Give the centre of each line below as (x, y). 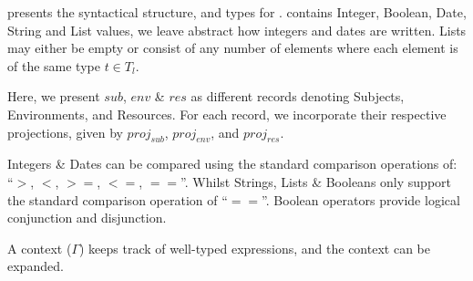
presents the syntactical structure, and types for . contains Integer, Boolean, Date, (237, 12)
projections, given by (65, 132)
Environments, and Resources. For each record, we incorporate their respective (227, 114)
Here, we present (54, 96)
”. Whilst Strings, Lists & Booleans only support (316, 181)
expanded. (36, 266)
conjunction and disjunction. (87, 218)
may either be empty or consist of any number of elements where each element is (233, 48)
